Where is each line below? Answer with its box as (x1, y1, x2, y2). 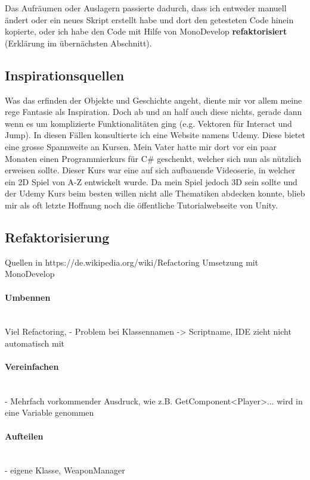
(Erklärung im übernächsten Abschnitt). (5, 36, 152, 49)
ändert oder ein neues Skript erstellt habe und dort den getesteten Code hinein (5, 13, 294, 26)
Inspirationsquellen (5, 66, 125, 84)
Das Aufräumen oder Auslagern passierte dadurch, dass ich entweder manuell (5, 2, 287, 14)
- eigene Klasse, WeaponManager (5, 464, 125, 476)
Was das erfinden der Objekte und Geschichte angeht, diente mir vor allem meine (5, 93, 302, 106)
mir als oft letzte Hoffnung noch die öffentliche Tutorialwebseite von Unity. (5, 198, 278, 211)
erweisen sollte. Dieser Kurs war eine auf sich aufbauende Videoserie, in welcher (5, 164, 296, 176)
